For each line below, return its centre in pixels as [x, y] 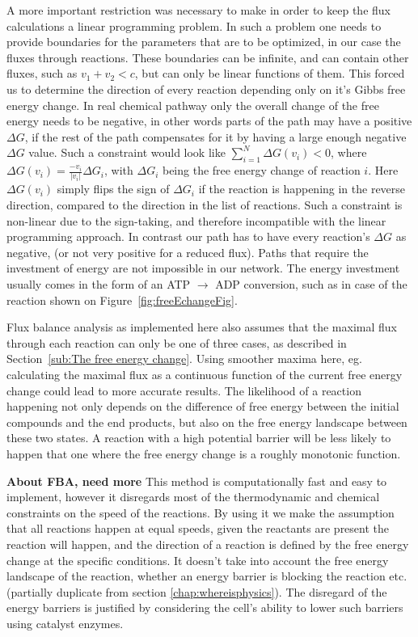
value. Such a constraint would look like [127, 152]
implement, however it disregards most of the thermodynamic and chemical [193, 497]
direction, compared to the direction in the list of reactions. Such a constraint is [205, 205]
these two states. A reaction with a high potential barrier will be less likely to [199, 438]
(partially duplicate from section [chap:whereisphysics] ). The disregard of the [197, 591]
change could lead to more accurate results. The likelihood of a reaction [184, 390]
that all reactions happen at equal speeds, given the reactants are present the [198, 528]
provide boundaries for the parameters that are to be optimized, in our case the [204, 42]
